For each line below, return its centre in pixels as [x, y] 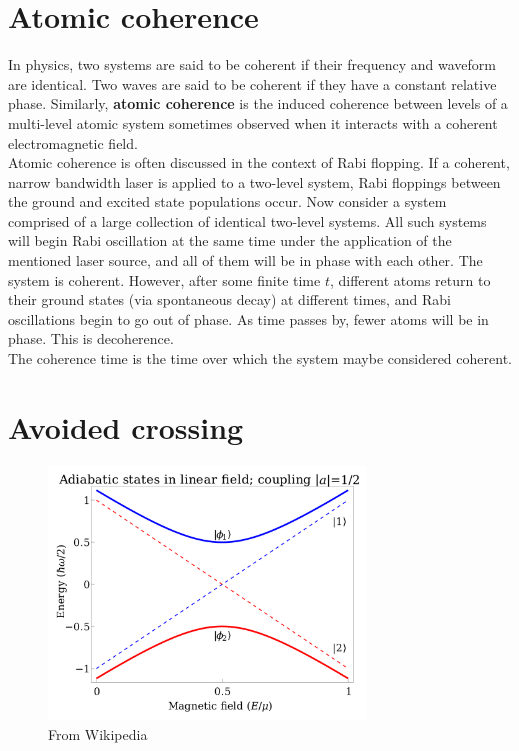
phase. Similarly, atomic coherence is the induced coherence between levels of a [258, 103]
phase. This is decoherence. [91, 338]
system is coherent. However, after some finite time [164, 279]
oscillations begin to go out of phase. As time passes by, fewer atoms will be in [248, 318]
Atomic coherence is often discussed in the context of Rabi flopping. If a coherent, [259, 162]
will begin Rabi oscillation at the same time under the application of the [230, 240]
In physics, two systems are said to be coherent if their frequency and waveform [252, 64]
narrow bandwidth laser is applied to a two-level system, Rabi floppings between [254, 181]
